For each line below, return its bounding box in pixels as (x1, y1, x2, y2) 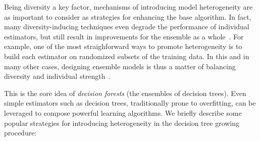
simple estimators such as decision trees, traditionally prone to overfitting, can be (4, 98, 256, 108)
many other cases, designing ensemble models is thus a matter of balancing (4, 61, 236, 71)
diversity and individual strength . (4, 71, 111, 81)
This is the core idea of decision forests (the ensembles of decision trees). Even (4, 87, 246, 98)
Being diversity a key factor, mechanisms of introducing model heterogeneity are (4, 2, 253, 12)
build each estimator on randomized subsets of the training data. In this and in (4, 51, 249, 61)
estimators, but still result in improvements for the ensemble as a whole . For (4, 31, 244, 41)
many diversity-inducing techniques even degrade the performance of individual (4, 21, 249, 32)
